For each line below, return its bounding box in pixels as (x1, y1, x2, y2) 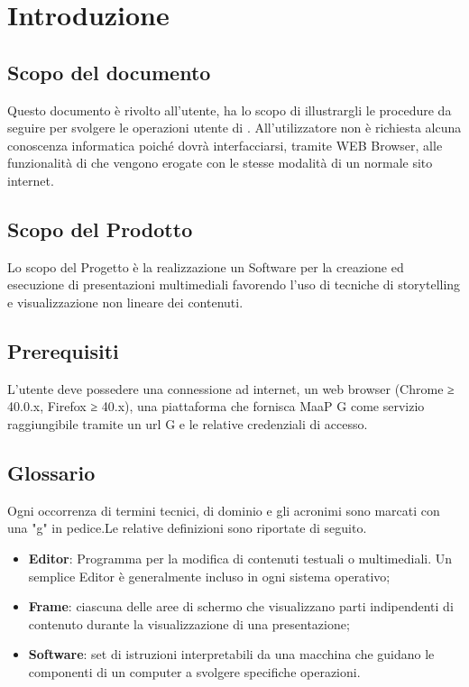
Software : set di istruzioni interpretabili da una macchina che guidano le (28, 645, 435, 664)
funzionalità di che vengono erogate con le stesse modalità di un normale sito (7, 153, 433, 172)
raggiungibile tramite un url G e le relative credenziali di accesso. (7, 414, 368, 433)
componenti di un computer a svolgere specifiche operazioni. (28, 662, 361, 681)
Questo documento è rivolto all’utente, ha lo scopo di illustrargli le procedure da (7, 100, 452, 119)
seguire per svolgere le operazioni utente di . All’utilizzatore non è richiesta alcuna (7, 118, 462, 137)
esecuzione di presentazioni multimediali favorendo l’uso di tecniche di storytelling (7, 275, 461, 294)
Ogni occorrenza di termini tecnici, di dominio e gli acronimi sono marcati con (7, 500, 440, 519)
